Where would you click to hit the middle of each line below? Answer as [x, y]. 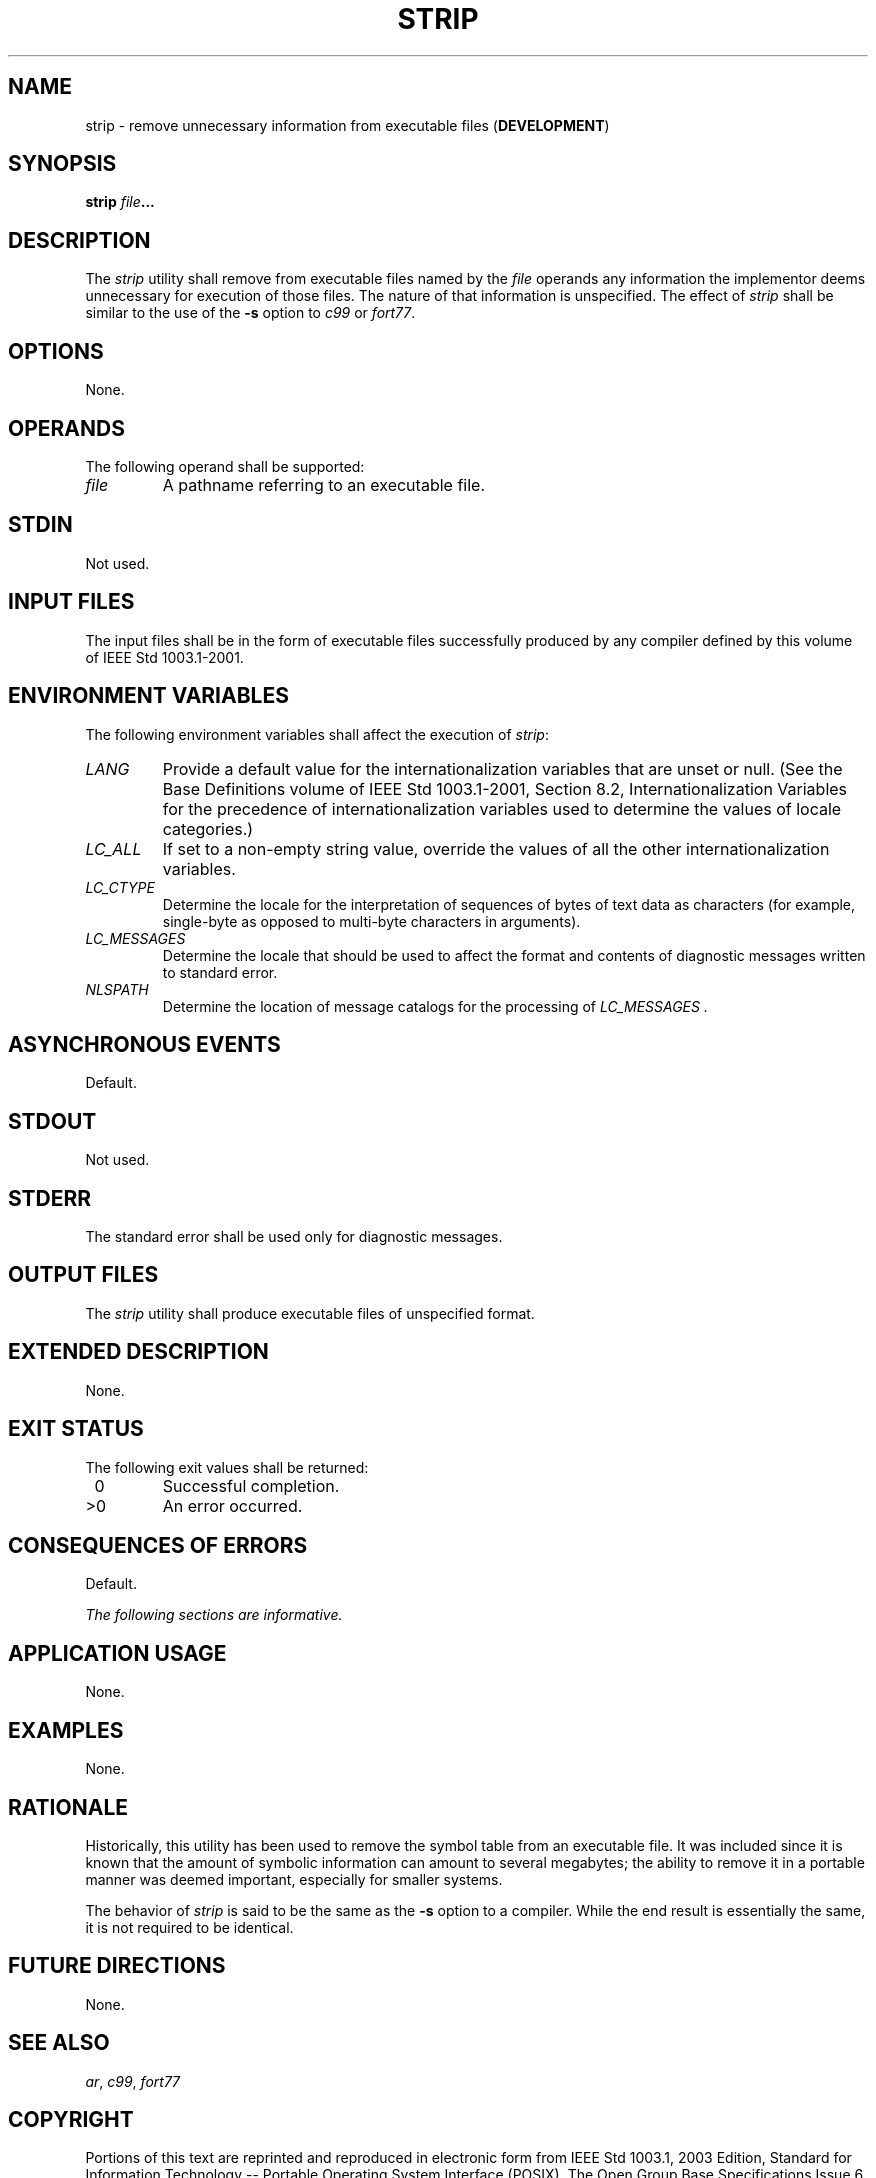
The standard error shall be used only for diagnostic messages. [294, 1237]
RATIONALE [68, 1807]
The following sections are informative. [214, 1615]
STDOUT [52, 1121]
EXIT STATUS [76, 1429]
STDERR [50, 1198]
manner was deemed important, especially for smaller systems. [294, 1879]
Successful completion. [251, 1485]
